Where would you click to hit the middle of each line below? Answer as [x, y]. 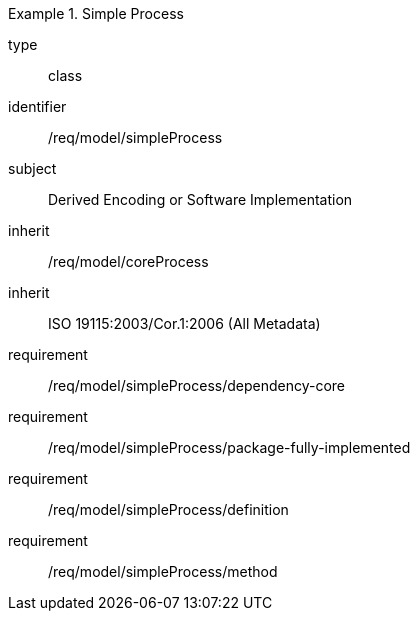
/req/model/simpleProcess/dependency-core [197, 385]
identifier [37, 106]
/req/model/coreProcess [128, 261]
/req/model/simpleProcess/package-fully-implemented [229, 447]
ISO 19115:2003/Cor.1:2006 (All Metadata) [184, 323]
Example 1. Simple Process [96, 13]
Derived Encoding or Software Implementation [200, 199]
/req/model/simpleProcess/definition [168, 509]
